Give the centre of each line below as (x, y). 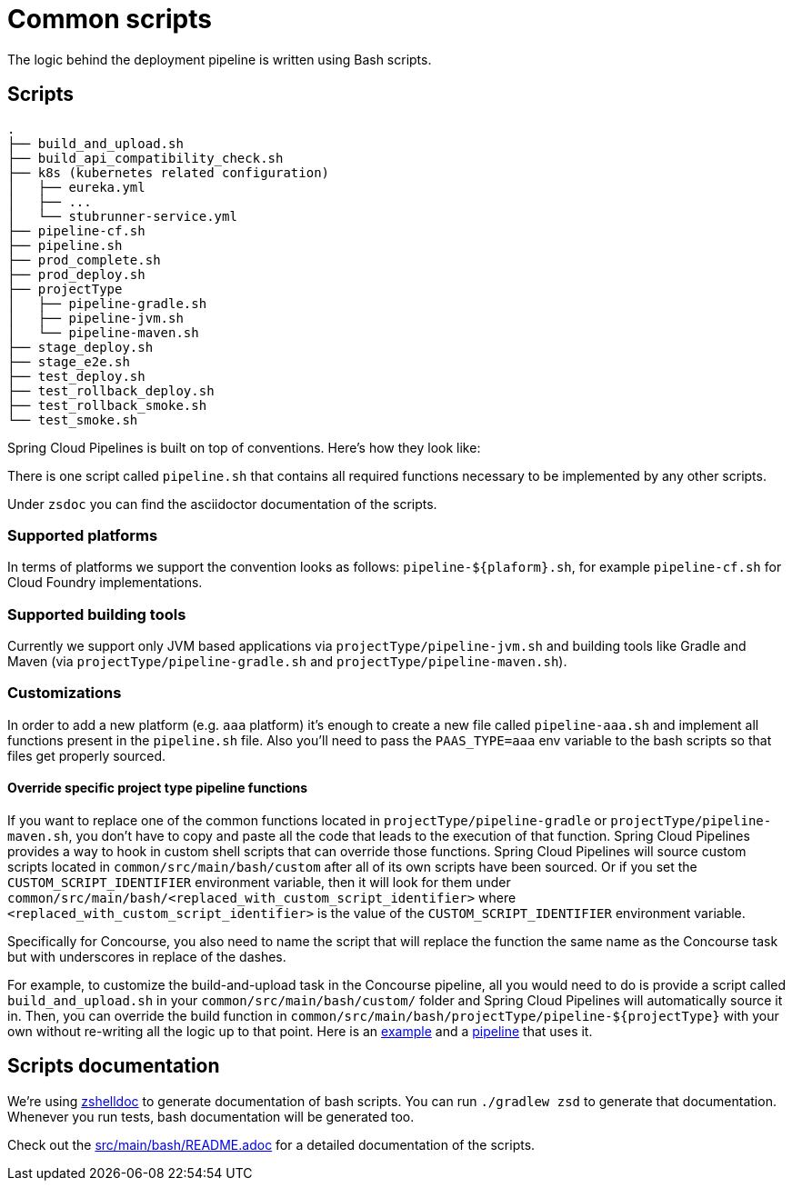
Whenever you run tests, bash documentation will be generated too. (211, 1116)
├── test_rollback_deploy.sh (111, 390)
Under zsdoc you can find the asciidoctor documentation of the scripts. (222, 504)
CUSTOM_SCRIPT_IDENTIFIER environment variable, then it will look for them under (259, 883)
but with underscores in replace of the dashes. (147, 957)
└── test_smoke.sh (73, 419)
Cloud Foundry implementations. (105, 583)
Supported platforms (83, 535)
